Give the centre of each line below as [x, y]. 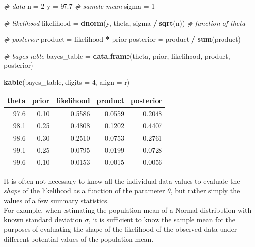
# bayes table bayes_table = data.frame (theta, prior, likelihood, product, [117, 55]
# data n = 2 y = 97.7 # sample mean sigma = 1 [80, 6]
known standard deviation [43, 219]
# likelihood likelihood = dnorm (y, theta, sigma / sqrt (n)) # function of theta [125, 22]
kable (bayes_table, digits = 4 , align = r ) [67, 81]
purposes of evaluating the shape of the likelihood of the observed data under [121, 229]
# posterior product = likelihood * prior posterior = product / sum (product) [123, 39]
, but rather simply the [205, 190]
